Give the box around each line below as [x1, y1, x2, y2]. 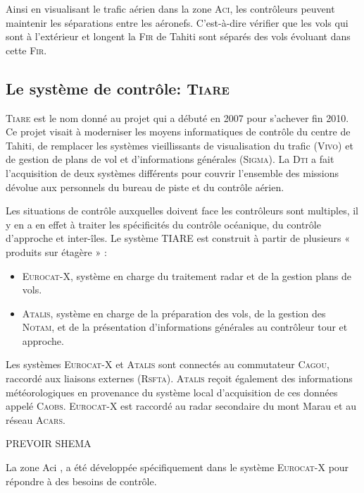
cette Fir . [6, 42, 47, 57]
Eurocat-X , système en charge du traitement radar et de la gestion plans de [22, 268, 351, 283]
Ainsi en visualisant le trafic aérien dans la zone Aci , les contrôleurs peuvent [6, 1, 335, 16]
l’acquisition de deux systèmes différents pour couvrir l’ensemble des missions [6, 165, 339, 180]
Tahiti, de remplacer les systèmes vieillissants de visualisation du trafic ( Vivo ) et [6, 138, 353, 152]
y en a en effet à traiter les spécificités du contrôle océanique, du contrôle [6, 217, 321, 231]
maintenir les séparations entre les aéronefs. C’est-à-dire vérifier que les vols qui [6, 15, 349, 30]
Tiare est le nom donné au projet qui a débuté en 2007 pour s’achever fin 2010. [6, 110, 349, 125]
